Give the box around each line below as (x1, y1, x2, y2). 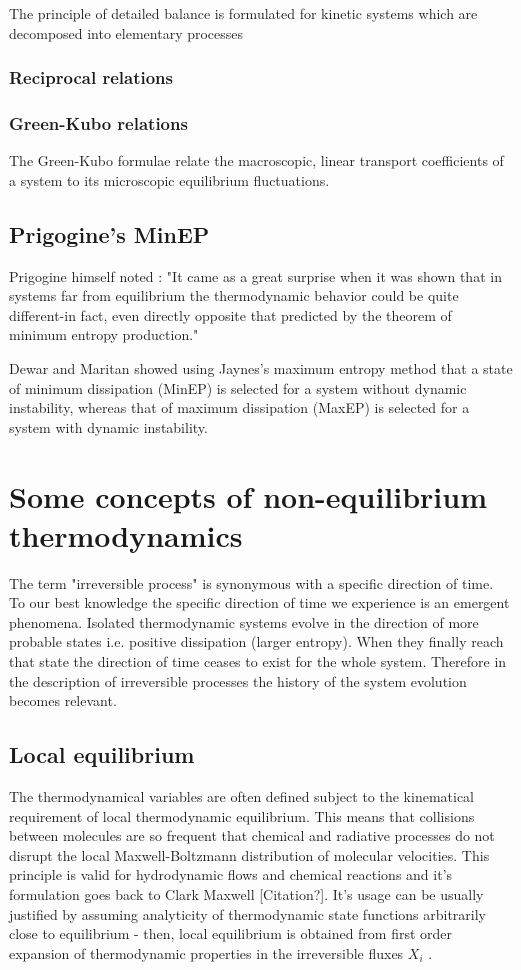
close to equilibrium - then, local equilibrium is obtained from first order (9, 923, 453, 944)
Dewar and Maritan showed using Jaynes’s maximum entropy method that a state (9, 358, 513, 379)
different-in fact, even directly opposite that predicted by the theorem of (9, 304, 452, 325)
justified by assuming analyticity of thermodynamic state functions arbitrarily (9, 903, 486, 924)
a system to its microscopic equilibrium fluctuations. (9, 169, 330, 190)
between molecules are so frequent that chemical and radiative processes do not (9, 825, 495, 846)
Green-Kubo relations (9, 110, 188, 135)
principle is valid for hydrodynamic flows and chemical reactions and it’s (9, 864, 453, 885)
